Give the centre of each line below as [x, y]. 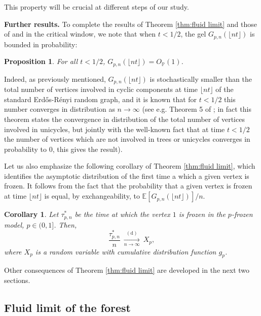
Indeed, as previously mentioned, [55, 78]
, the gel [193, 34]
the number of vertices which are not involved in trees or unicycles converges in [127, 139]
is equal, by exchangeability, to [92, 196]
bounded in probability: [41, 44]
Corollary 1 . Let [31, 214]
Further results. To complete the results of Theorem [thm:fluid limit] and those [131, 24]
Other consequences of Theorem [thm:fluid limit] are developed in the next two [127, 270]
